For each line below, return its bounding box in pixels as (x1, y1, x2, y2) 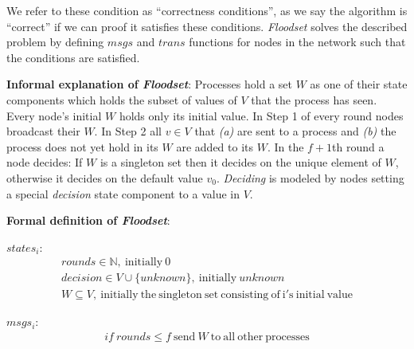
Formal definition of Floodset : (6, 212, 170, 229)
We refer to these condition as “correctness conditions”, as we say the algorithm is (6, 2, 408, 18)
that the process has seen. (251, 91, 377, 108)
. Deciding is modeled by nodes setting (216, 169, 404, 186)
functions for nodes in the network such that (189, 33, 406, 50)
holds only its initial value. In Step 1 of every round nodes (119, 107, 404, 124)
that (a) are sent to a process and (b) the (194, 123, 396, 139)
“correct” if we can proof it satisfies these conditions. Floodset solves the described (6, 18, 408, 34)
